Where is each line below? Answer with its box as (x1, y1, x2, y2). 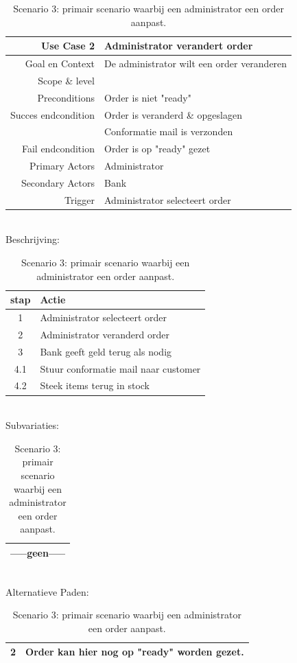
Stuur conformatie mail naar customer (40, 361, 201, 375)
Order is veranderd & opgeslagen (104, 107, 242, 121)
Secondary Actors (21, 175, 95, 189)
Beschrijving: (5, 232, 60, 246)
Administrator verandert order (104, 38, 253, 53)
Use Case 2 (40, 38, 95, 53)
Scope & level (38, 73, 95, 87)
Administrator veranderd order (40, 327, 169, 341)
